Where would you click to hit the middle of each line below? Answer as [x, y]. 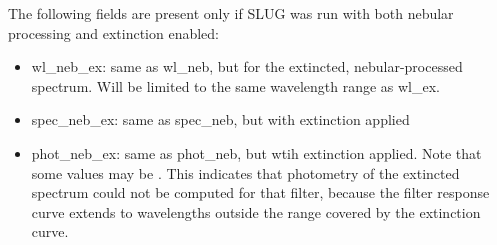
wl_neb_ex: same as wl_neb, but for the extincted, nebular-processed [247, 66]
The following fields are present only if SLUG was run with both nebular [231, 13]
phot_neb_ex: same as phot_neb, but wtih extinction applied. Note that [256, 152]
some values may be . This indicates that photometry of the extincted [245, 172]
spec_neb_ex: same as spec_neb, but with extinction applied [220, 119]
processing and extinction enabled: [113, 32]
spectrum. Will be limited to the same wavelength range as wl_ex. [236, 85]
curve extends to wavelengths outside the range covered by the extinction [256, 211]
